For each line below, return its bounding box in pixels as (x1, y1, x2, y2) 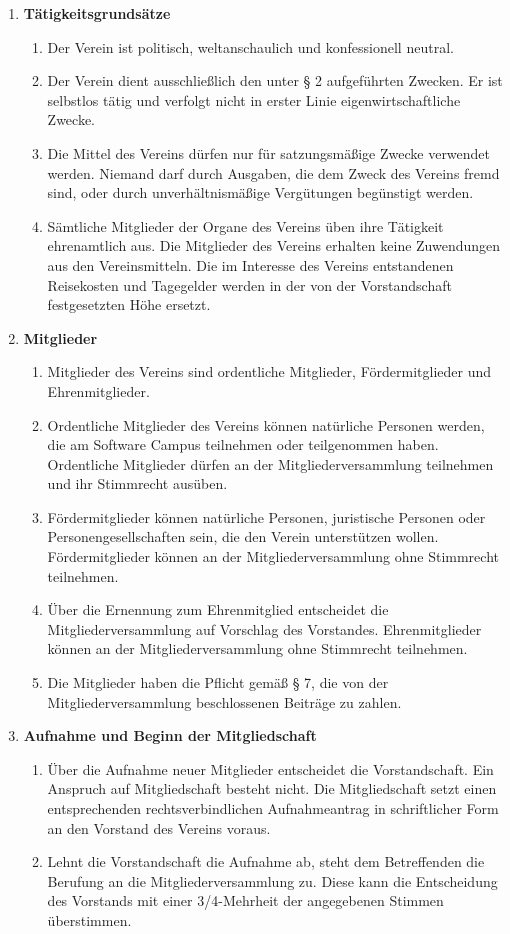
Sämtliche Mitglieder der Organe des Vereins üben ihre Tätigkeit (47, 215, 444, 236)
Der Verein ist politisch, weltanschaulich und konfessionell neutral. (47, 36, 454, 57)
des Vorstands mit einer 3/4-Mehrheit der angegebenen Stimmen (47, 890, 444, 911)
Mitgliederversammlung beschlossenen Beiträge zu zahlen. (47, 691, 402, 712)
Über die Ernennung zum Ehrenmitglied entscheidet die (47, 599, 389, 620)
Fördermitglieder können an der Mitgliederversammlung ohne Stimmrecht (47, 546, 499, 567)
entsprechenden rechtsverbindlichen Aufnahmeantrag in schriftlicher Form (47, 798, 499, 818)
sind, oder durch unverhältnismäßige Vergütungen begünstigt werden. (47, 182, 474, 203)
